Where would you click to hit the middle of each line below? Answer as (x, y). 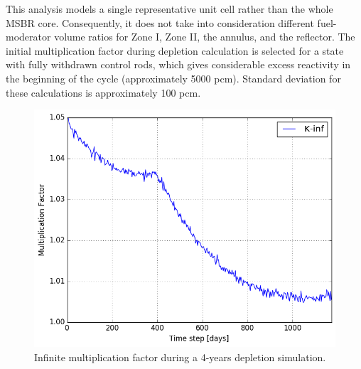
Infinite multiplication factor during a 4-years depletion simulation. (180, 357)
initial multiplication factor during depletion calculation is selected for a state (175, 50)
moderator (28, 37)
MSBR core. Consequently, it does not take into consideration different (160, 22)
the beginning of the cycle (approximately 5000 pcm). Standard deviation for (173, 78)
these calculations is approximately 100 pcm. (103, 92)
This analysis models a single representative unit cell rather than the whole (169, 9)
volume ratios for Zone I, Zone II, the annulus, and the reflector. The (205, 37)
